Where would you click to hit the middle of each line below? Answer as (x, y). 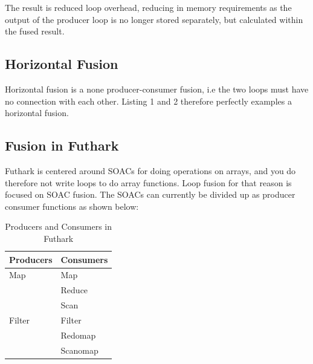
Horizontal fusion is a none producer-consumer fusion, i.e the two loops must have (157, 89)
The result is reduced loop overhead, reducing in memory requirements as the (148, 7)
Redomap (78, 335)
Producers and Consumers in (58, 226)
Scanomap (79, 350)
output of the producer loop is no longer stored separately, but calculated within (154, 19)
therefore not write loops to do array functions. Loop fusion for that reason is (148, 182)
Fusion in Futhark (62, 145)
